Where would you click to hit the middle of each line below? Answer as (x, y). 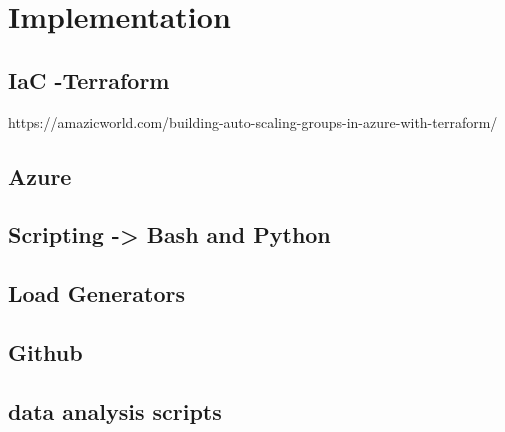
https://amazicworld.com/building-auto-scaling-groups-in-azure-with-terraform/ (253, 121)
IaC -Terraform (89, 79)
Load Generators (96, 293)
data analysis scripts (115, 410)
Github (45, 351)
